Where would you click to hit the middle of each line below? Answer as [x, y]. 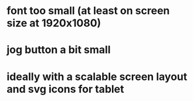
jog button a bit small [59, 50]
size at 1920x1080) [54, 23]
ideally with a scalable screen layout [97, 76]
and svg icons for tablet [65, 89]
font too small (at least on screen [88, 11]
